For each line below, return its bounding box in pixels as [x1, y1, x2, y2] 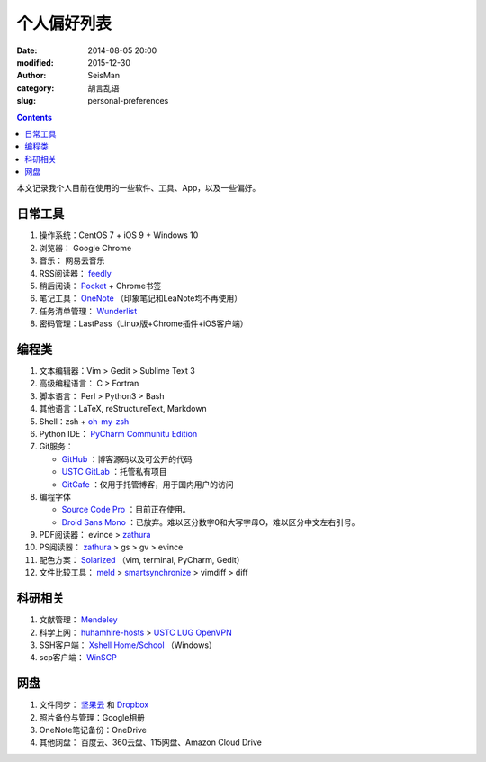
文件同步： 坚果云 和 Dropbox [39, 699, 149, 711]
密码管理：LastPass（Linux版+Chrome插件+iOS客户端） [39, 318, 248, 329]
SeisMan [87, 70, 121, 81]
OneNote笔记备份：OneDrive [39, 725, 148, 736]
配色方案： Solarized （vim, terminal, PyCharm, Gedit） [39, 554, 245, 565]
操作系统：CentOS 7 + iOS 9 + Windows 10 [39, 230, 199, 240]
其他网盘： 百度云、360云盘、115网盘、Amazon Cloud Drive [39, 737, 263, 748]
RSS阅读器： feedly [39, 268, 112, 278]
